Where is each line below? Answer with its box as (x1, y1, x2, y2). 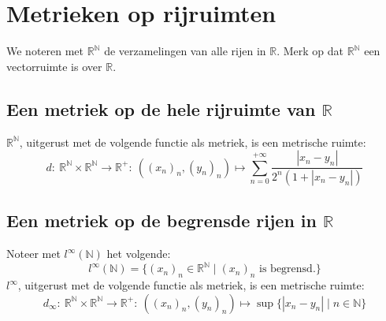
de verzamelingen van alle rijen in (104, 43, 266, 59)
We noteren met (6, 43, 84, 59)
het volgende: (106, 245, 171, 262)
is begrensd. (259, 263, 316, 275)
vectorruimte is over (6, 58, 102, 74)
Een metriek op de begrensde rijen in (6, 208, 317, 233)
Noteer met (6, 245, 61, 262)
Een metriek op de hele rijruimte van (6, 96, 316, 121)
